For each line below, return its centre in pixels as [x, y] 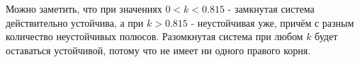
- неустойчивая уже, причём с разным [272, 22]
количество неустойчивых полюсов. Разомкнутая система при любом [154, 36]
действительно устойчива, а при [75, 22]
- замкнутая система [271, 8]
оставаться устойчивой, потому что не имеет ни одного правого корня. [158, 50]
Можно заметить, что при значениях [84, 8]
